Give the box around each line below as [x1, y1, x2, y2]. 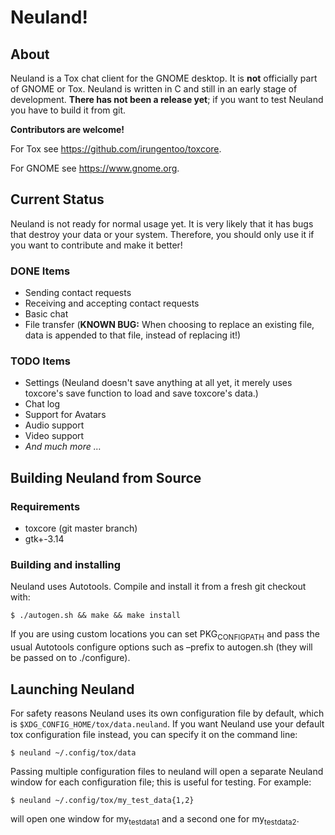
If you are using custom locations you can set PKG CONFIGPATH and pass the [10, 628, 320, 643]
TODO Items [10, 354, 71, 368]
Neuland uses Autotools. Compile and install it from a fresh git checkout [10, 581, 307, 593]
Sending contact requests [24, 287, 132, 299]
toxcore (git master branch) [24, 522, 138, 535]
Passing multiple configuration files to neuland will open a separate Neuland [10, 766, 324, 777]
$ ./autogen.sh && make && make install [10, 611, 182, 621]
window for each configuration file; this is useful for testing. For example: [10, 776, 312, 788]
